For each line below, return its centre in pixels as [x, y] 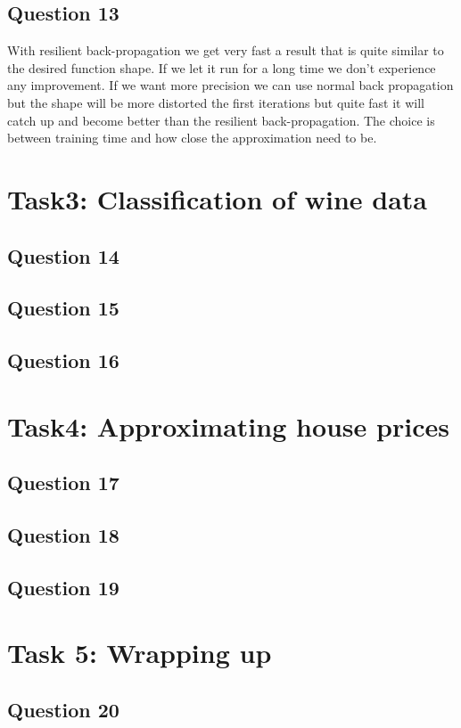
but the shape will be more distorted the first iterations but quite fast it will [216, 102]
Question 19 [63, 587]
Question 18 [63, 535]
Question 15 [63, 308]
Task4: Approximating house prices [228, 425]
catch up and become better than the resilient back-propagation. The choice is [221, 120]
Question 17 [63, 483]
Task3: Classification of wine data [217, 198]
